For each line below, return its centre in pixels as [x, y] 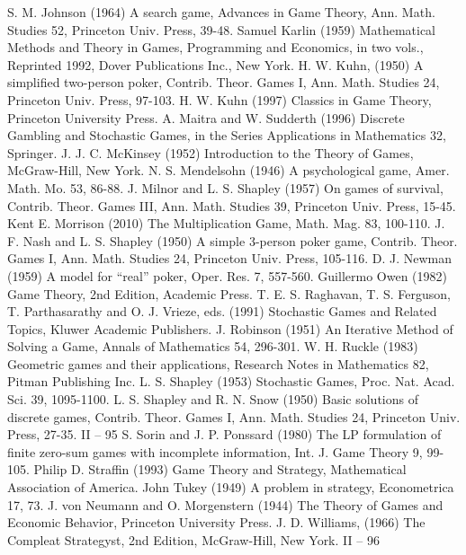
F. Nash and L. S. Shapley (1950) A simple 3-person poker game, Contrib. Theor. [233, 240]
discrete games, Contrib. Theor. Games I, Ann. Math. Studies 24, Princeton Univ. [234, 416]
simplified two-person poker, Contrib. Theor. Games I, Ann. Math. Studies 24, [224, 82]
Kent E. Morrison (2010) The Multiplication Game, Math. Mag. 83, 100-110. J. [226, 223]
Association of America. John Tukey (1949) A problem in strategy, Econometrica [231, 487]
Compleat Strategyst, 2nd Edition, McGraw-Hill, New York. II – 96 [193, 539]
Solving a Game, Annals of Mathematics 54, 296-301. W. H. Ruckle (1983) [213, 346]
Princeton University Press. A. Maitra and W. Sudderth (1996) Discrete [206, 117]
